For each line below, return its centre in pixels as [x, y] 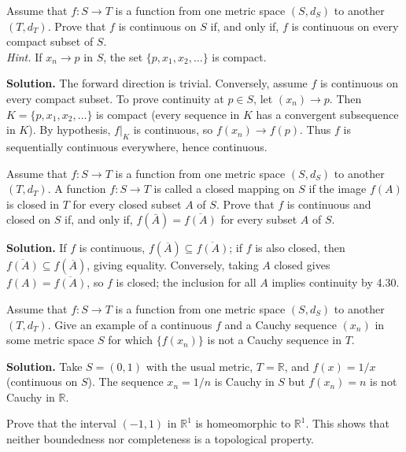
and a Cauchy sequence [281, 324]
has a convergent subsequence [327, 114]
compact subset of [50, 41]
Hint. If [24, 56]
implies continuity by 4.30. [336, 282]
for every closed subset [127, 204]
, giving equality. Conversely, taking [173, 265]
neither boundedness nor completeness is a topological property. [161, 439]
